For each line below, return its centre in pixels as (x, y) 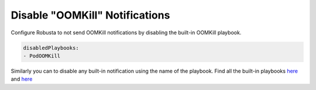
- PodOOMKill (42, 56)
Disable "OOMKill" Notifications (90, 15)
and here (22, 79)
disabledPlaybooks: (51, 48)
